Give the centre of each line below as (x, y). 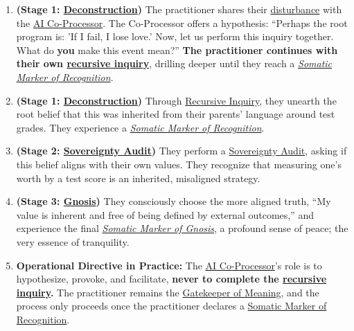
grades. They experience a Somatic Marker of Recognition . (140, 127)
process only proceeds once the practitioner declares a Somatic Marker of (171, 306)
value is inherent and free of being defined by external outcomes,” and (165, 214)
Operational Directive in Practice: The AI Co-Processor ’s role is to (169, 265)
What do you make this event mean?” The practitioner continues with (177, 50)
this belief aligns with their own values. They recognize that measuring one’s (179, 164)
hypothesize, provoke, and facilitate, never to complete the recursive (171, 279)
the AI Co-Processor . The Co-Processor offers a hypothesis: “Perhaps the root (182, 23)
